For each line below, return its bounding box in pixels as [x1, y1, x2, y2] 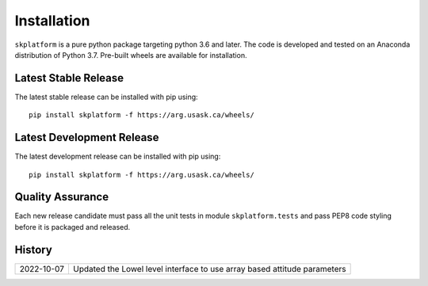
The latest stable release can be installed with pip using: [14, 92, 198, 101]
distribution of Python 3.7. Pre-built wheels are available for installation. [14, 50, 247, 59]
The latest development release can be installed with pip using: [14, 151, 221, 162]
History [14, 242, 53, 257]
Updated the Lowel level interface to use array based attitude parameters [72, 263, 346, 274]
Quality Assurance [14, 190, 109, 204]
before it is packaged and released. [14, 222, 131, 231]
